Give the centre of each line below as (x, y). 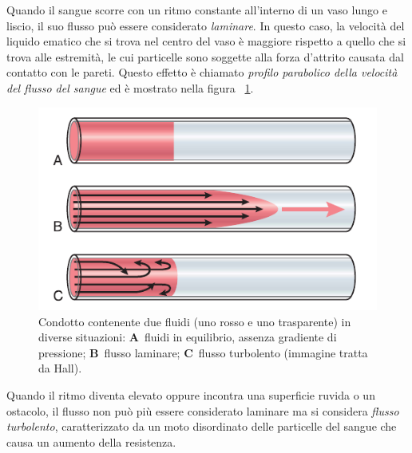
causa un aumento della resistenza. (91, 441)
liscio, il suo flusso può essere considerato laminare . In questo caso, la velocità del (206, 25)
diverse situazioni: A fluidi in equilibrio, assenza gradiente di (188, 337)
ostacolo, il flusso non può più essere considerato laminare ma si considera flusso (203, 410)
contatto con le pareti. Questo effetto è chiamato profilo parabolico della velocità (202, 72)
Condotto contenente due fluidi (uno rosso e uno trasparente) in (195, 321)
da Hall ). (60, 368)
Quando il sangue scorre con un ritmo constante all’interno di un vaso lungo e (197, 10)
